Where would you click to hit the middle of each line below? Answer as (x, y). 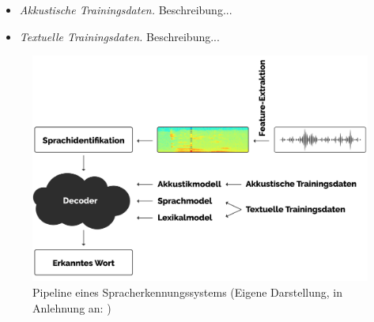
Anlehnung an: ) (72, 307)
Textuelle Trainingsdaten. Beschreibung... (119, 36)
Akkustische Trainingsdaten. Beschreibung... (126, 9)
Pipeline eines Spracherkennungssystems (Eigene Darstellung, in (188, 292)
